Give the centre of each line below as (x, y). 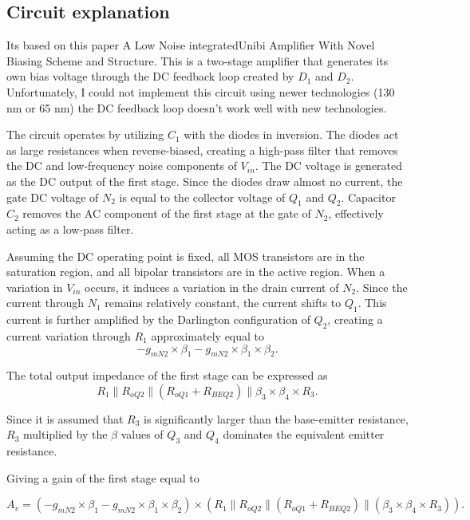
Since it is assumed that (65, 418)
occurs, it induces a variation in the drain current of (212, 287)
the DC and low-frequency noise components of (122, 165)
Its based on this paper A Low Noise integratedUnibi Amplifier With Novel (191, 45)
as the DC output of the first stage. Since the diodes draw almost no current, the (205, 181)
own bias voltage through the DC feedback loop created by (150, 76)
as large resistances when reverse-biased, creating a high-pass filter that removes (202, 150)
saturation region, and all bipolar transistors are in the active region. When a (196, 272)
